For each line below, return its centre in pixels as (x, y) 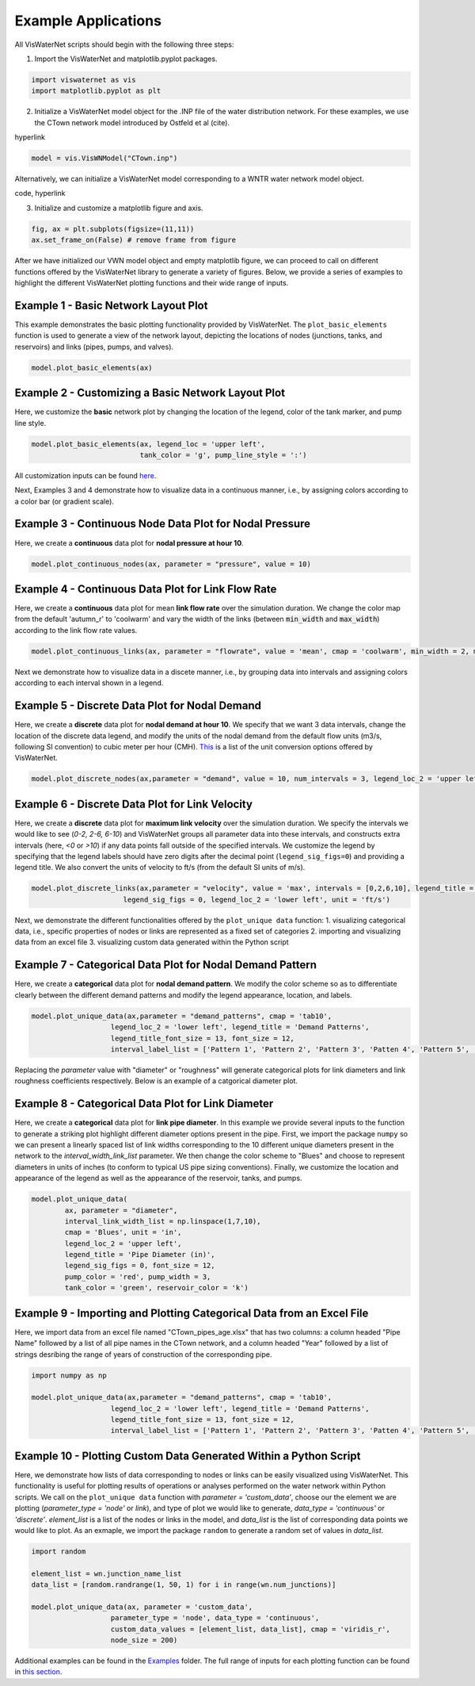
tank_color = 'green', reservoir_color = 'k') (156, 1288)
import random (59, 1551)
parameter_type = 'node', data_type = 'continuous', (215, 1618)
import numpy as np (69, 1375)
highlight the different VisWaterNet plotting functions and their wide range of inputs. (152, 282)
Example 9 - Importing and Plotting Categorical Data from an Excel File (192, 1313)
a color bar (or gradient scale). (65, 501)
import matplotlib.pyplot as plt (96, 91)
